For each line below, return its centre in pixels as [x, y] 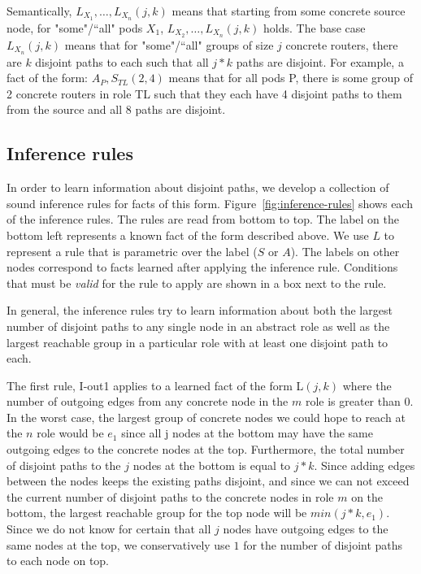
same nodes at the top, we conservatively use [118, 544]
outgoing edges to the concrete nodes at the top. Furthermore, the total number [206, 449]
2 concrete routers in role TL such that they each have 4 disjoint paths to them [204, 93]
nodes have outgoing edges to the [306, 529]
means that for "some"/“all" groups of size [169, 44]
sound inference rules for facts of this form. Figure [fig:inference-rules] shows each [210, 203]
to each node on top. [58, 561]
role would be [70, 433]
